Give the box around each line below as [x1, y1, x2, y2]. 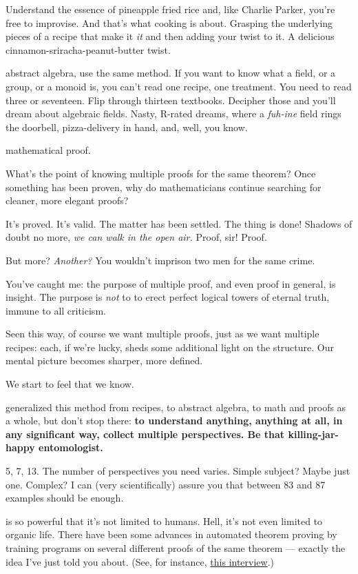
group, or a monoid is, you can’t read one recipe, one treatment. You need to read [6, 79, 352, 93]
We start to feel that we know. [6, 377, 134, 391]
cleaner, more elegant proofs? [6, 193, 129, 208]
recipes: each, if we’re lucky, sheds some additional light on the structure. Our [6, 339, 334, 354]
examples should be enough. [6, 491, 124, 505]
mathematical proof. [6, 143, 91, 157]
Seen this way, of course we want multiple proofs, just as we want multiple [6, 326, 319, 341]
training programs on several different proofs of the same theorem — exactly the [6, 541, 346, 555]
